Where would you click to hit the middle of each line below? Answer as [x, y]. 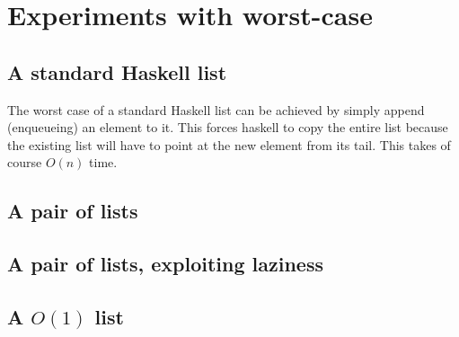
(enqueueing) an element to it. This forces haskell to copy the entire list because [228, 127]
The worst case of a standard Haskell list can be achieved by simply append [216, 109]
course [25, 162]
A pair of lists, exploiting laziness [165, 264]
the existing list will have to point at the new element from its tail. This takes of [229, 144]
